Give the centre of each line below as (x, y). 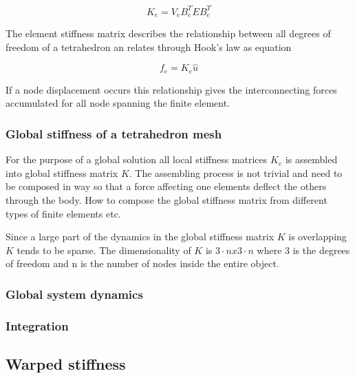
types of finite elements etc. (63, 213)
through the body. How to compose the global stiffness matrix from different (166, 200)
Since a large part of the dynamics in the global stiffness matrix (140, 237)
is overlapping (318, 237)
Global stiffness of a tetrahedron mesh (114, 133)
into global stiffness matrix (62, 172)
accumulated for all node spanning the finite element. (118, 103)
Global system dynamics (74, 294)
